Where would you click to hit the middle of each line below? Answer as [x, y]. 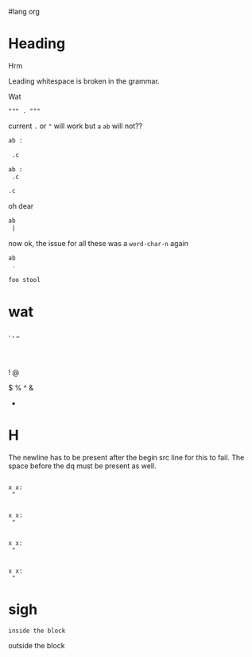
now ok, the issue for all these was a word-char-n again [98, 244]
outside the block [37, 645]
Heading [37, 44]
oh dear [21, 206]
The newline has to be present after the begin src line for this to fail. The [126, 457]
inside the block [37, 631]
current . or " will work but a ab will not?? [76, 126]
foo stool [25, 280]
